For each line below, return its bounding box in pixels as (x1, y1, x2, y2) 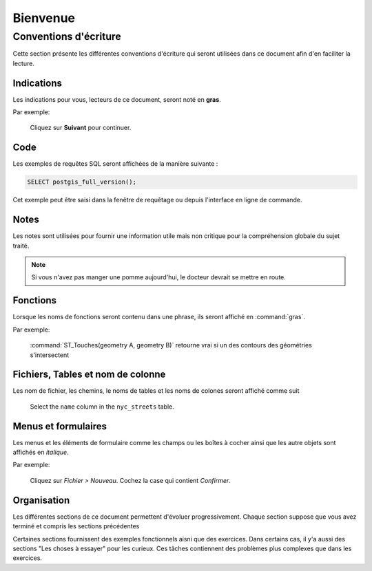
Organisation (12, 494, 70, 506)
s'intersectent (30, 351, 70, 359)
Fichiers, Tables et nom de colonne (12, 369, 166, 380)
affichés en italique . (12, 448, 69, 457)
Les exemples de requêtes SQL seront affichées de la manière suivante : (12, 160, 218, 168)
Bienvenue (12, 10, 76, 25)
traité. (12, 241, 30, 250)
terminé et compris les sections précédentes (12, 522, 140, 530)
